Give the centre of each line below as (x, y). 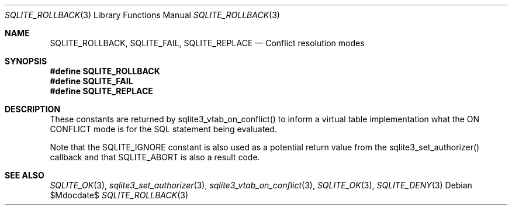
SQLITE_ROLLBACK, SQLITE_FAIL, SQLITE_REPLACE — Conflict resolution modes (207, 43)
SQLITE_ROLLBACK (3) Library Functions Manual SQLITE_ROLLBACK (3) (142, 15)
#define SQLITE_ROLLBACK (105, 71)
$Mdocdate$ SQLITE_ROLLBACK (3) (119, 195)
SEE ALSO (25, 175)
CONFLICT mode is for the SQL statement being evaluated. (163, 129)
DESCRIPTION (33, 109)
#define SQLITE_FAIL (91, 81)
